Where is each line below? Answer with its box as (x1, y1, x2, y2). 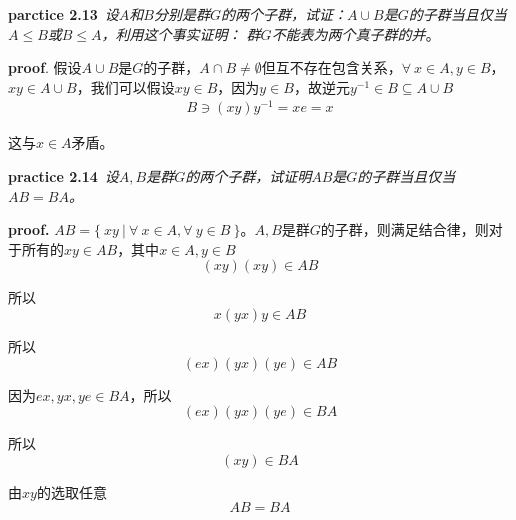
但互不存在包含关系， (261, 57, 402, 78)
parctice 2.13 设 (8, 4, 119, 24)
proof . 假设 (8, 57, 82, 78)
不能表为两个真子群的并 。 (271, 23, 440, 44)
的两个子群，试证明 (185, 166, 312, 187)
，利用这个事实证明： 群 (101, 23, 261, 44)
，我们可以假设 (76, 76, 175, 97)
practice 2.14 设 (8, 166, 119, 187)
